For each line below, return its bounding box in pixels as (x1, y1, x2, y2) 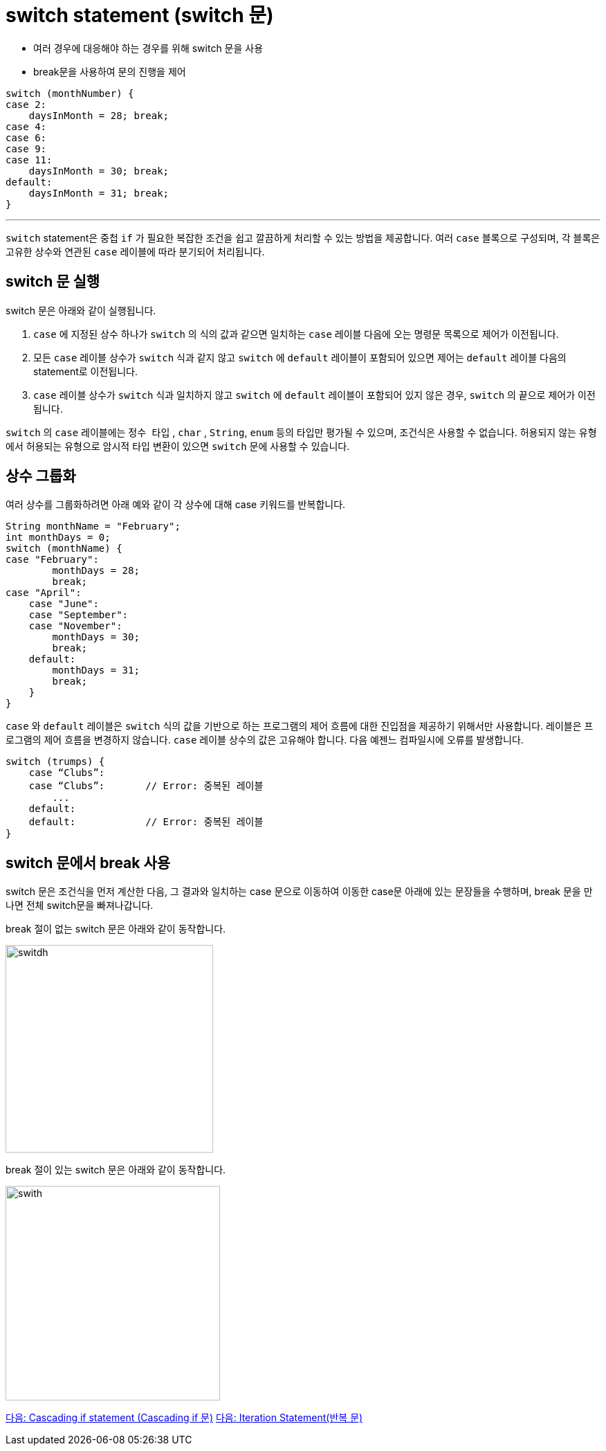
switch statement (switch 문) (6, 3, 274, 27)
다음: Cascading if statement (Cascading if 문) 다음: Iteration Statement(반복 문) (6, 1412, 363, 1424)
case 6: (6, 132, 47, 143)
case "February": (6, 554, 99, 566)
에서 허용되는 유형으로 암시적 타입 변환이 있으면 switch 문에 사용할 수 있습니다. (6, 440, 350, 452)
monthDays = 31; (52, 665, 140, 676)
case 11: (6, 154, 53, 165)
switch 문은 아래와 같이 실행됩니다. (6, 304, 156, 316)
